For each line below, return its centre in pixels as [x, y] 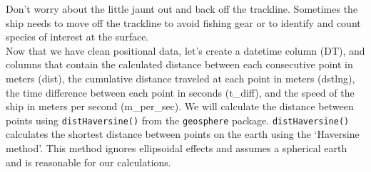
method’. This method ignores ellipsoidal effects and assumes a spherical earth [177, 148]
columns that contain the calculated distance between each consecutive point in [179, 64]
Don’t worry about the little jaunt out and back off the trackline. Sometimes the [182, 9]
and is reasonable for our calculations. [88, 162]
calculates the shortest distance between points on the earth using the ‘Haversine [183, 134]
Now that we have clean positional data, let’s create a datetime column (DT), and [185, 50]
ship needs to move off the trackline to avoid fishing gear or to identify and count [183, 22]
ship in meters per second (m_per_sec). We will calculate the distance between [180, 106]
